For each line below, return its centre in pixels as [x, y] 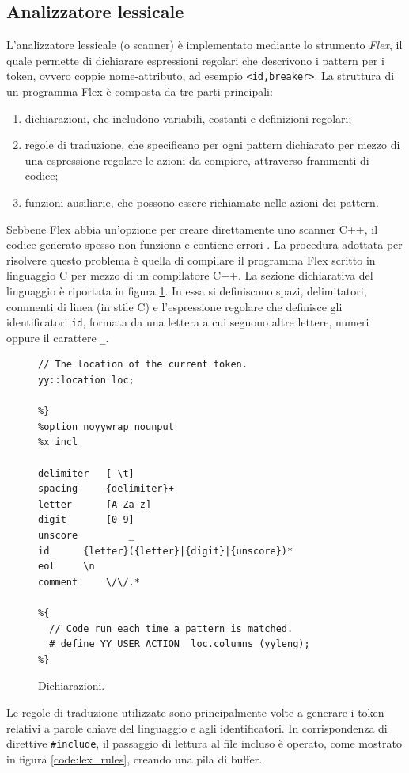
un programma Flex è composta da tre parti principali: [140, 91]
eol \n [66, 567]
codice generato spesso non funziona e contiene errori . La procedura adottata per [204, 244]
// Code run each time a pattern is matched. [171, 628]
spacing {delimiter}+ [106, 489]
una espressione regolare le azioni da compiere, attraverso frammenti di [197, 160]
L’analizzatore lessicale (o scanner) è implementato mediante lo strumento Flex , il [204, 45]
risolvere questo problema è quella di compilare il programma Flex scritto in [191, 259]
